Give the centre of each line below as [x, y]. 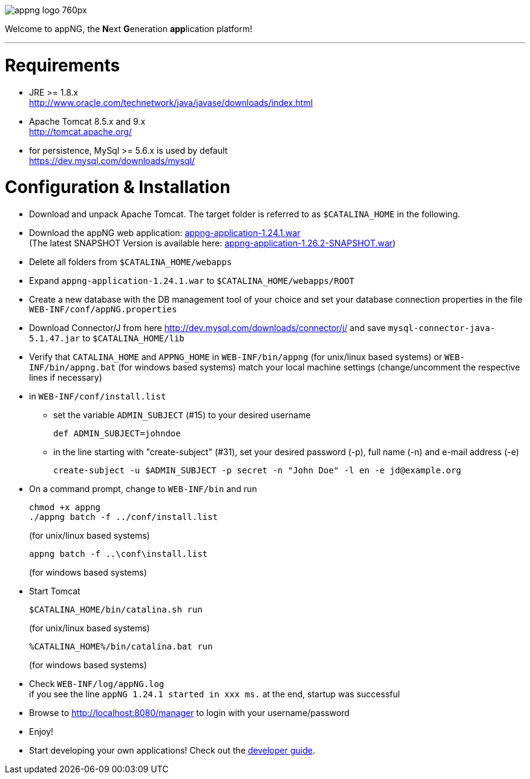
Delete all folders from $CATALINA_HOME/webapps [131, 262]
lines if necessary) [66, 377]
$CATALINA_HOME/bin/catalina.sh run [116, 610]
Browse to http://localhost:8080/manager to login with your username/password [189, 713]
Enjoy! [41, 731]
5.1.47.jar [55, 338]
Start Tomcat [55, 591]
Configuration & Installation [118, 187]
